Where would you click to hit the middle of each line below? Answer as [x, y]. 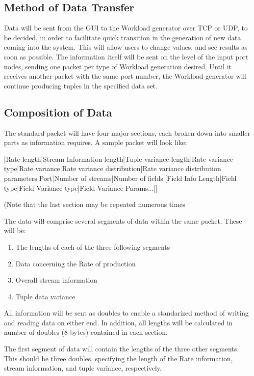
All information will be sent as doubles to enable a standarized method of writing [126, 313]
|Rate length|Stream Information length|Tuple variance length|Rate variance [118, 159]
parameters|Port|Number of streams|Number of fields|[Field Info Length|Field [120, 178]
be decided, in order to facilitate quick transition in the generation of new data [123, 37]
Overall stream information [56, 280]
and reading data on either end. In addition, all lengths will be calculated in [118, 322]
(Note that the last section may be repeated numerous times [95, 204]
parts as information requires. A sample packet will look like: [96, 142]
